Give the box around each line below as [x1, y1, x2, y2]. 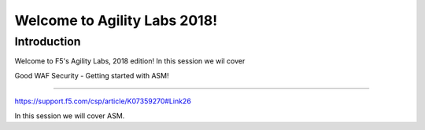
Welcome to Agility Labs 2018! [14, 12, 218, 29]
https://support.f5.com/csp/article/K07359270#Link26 [14, 96, 192, 106]
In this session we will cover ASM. [14, 110, 125, 121]
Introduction [14, 34, 81, 49]
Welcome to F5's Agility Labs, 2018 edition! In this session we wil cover [14, 56, 246, 66]
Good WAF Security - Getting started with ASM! [14, 70, 169, 80]
